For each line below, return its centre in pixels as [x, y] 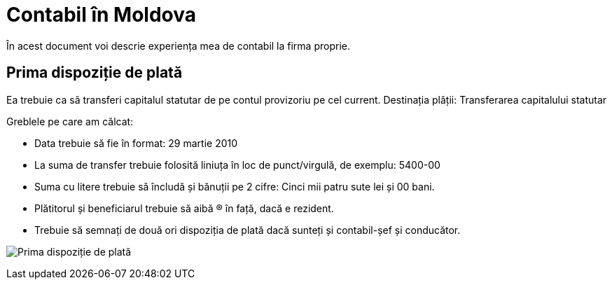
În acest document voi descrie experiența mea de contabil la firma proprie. [178, 46]
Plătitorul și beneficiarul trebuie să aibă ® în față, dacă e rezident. [184, 208]
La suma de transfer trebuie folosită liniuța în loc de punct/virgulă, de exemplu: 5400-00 [237, 165]
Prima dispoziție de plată [95, 73]
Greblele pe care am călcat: [70, 121]
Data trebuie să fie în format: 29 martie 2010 [136, 143]
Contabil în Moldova [102, 15]
